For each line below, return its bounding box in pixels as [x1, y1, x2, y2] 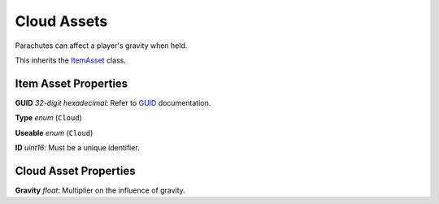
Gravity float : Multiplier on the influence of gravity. [15, 185, 186, 195]
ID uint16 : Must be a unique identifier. [15, 143, 140, 153]
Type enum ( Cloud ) [15, 113, 83, 123]
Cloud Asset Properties [15, 163, 136, 178]
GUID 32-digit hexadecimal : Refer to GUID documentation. [15, 98, 211, 107]
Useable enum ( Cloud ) [15, 128, 93, 137]
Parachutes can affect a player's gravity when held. [15, 41, 188, 50]
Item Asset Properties [15, 76, 128, 90]
